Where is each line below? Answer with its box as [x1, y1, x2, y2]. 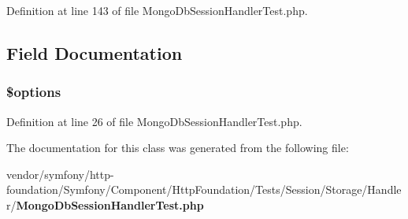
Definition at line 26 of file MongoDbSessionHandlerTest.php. [6, 113, 302, 129]
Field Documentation [6, 40, 183, 65]
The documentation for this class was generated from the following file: [6, 139, 349, 156]
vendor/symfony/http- [6, 165, 114, 182]
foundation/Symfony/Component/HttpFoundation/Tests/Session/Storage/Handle [6, 181, 402, 198]
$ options [6, 82, 61, 102]
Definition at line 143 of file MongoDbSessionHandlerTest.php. [6, 2, 308, 18]
